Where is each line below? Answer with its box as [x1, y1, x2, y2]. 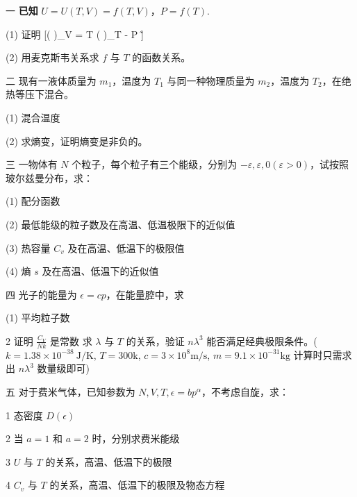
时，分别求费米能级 [92, 431, 180, 446]
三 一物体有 [6, 157, 58, 171]
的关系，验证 [126, 333, 185, 348]
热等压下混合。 [6, 87, 74, 101]
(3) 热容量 [6, 240, 51, 255]
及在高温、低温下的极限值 [67, 240, 185, 255]
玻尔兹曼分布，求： [6, 170, 93, 185]
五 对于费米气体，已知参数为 [6, 384, 135, 398]
